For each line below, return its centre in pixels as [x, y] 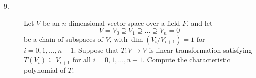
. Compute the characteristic [186, 59]
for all [81, 59]
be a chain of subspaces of [64, 39]
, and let [200, 22]
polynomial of [45, 69]
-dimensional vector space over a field [123, 22]
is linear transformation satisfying [200, 50]
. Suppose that [96, 50]
